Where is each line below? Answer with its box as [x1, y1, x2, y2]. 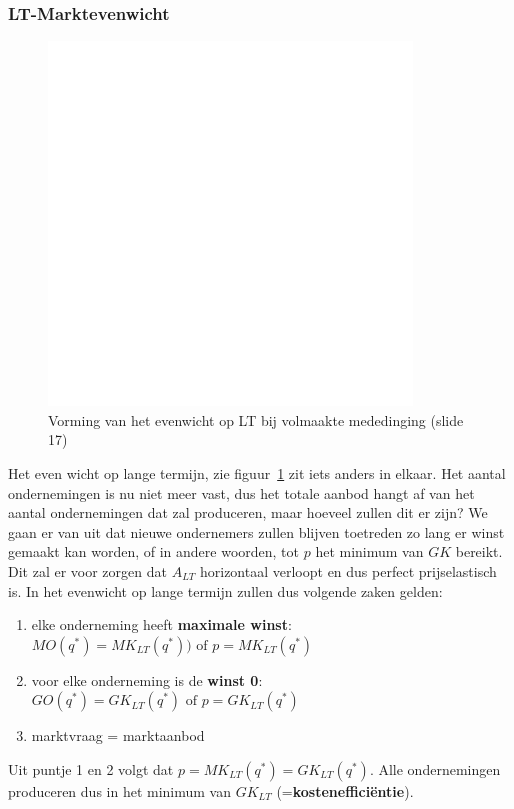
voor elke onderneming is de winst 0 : [31, 669, 263, 690]
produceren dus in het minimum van [8, 780, 232, 801]
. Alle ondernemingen [369, 758, 501, 779]
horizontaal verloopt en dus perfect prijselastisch [199, 560, 497, 581]
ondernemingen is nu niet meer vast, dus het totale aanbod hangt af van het [8, 482, 475, 503]
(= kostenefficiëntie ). [276, 780, 414, 801]
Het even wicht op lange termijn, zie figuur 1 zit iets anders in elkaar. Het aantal [8, 463, 506, 483]
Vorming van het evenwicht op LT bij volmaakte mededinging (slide [48, 409, 464, 430]
